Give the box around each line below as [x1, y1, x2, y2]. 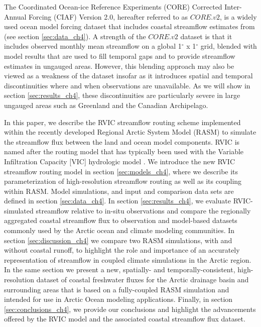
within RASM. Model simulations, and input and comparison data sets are [4, 185, 234, 196]
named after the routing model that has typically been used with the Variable [4, 146, 244, 157]
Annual [4, 11, 27, 22]
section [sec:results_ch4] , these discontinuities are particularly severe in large [4, 90, 240, 100]
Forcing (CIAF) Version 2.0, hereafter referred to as [29, 11, 188, 22]
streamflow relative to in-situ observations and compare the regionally [36, 205, 251, 215]
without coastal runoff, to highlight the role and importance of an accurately [4, 245, 240, 255]
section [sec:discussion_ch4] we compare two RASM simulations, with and [4, 235, 232, 245]
